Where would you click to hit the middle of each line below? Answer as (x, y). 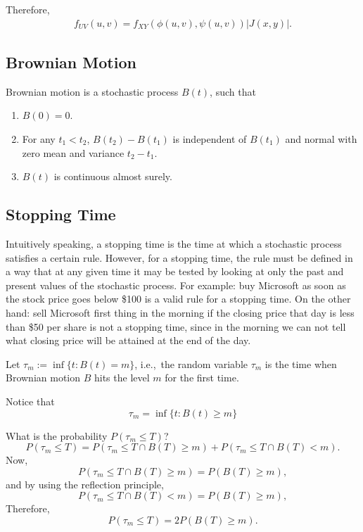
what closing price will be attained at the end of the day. (128, 340)
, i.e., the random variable (191, 363)
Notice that (30, 401)
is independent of (210, 139)
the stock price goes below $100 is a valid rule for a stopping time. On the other (178, 299)
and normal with (321, 139)
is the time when (301, 363)
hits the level (122, 378)
